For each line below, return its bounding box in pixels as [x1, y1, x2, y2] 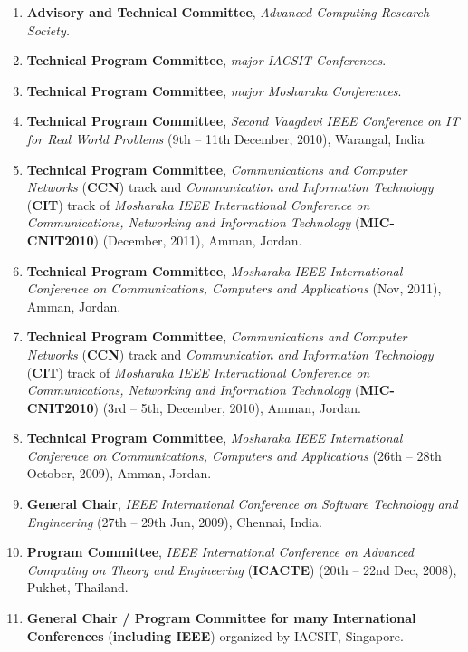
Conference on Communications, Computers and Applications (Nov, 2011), [26, 279, 442, 298]
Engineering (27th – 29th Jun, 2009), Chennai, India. [26, 512, 322, 531]
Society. [26, 20, 71, 39]
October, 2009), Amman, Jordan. [26, 464, 212, 483]
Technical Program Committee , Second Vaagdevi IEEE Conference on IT [26, 111, 460, 130]
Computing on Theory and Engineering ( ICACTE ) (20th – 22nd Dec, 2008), [26, 560, 457, 579]
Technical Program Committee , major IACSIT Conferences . [26, 51, 387, 70]
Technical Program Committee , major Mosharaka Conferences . [26, 81, 402, 100]
